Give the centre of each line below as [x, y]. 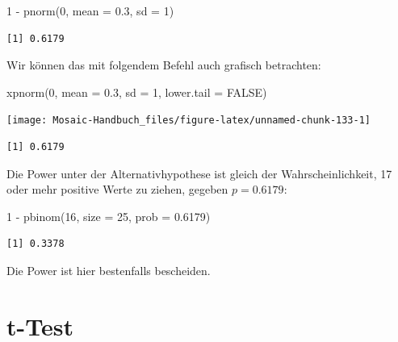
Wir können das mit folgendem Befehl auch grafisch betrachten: [164, 65]
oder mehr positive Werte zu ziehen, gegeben [117, 189]
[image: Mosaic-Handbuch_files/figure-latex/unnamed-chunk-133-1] [189, 121]
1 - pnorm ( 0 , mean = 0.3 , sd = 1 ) [90, 10]
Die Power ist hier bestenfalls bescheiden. [109, 270]
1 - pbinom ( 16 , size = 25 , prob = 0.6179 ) [109, 216]
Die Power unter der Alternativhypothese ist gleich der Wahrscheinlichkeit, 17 [199, 173]
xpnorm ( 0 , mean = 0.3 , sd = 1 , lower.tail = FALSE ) [137, 92]
